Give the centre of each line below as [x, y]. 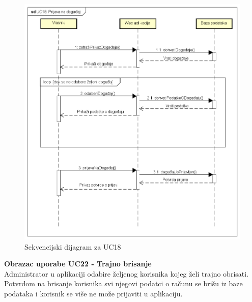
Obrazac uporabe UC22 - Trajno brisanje [78, 264]
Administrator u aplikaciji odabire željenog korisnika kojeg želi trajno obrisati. [127, 273]
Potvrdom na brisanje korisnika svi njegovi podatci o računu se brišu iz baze [123, 283]
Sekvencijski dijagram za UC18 [73, 246]
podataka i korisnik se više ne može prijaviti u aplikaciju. [93, 293]
